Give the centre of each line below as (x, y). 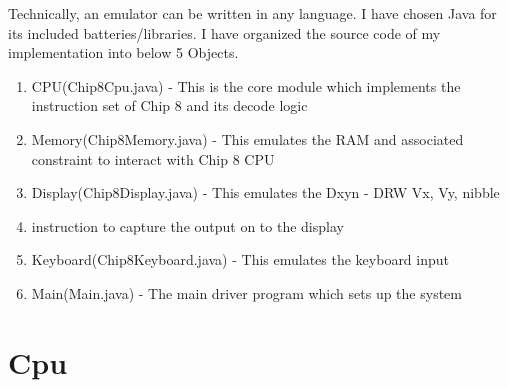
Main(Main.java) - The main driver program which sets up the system (246, 292)
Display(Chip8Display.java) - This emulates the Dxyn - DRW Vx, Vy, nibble (265, 192)
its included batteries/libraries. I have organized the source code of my (224, 32)
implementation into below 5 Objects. (123, 52)
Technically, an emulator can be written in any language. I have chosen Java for (252, 13)
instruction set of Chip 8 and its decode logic (169, 105)
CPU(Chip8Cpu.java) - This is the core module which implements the (246, 85)
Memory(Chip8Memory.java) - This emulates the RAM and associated (247, 138)
